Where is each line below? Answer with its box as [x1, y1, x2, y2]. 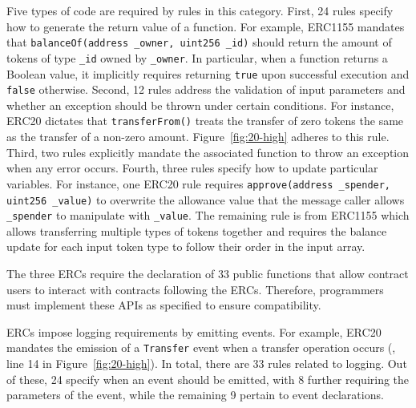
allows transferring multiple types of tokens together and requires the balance [6, 222, 387, 239]
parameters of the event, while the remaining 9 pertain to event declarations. [6, 386, 384, 403]
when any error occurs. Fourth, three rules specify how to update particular [6, 160, 378, 176]
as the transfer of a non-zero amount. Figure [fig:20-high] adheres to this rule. [6, 128, 390, 145]
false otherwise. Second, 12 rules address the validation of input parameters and [6, 81, 406, 98]
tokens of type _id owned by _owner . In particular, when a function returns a [6, 49, 388, 66]
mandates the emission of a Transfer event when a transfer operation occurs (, [6, 339, 396, 356]
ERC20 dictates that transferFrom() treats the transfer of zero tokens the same [6, 112, 404, 129]
